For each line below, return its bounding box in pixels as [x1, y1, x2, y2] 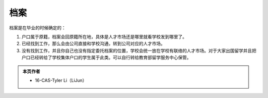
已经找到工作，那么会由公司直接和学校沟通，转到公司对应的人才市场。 [21, 41, 165, 47]
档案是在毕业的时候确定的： [9, 25, 66, 31]
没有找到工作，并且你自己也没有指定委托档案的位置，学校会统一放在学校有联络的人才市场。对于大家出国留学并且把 [21, 48, 257, 53]
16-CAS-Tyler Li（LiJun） [35, 77, 87, 83]
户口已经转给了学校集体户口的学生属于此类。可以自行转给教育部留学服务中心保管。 [21, 54, 191, 60]
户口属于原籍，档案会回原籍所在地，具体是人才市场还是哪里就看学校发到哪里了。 [21, 34, 187, 40]
